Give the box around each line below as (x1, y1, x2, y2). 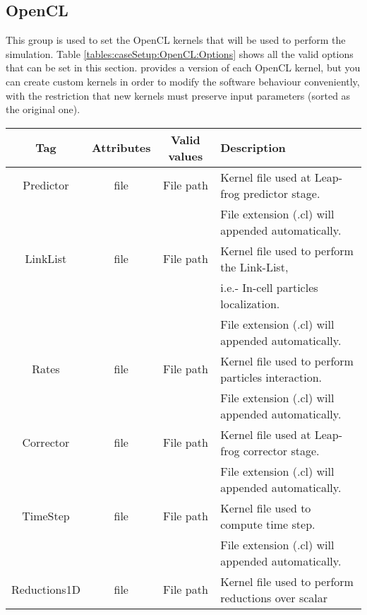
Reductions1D (11, 581, 80, 598)
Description (220, 139, 286, 156)
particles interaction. (220, 368, 322, 385)
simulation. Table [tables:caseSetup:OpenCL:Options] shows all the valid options (6, 46, 354, 61)
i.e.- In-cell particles (220, 279, 318, 295)
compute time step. (220, 515, 315, 532)
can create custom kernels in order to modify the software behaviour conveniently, (6, 74, 360, 88)
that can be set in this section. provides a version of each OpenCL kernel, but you (6, 60, 361, 75)
